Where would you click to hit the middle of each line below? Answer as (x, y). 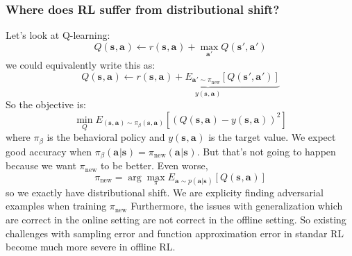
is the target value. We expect (272, 137)
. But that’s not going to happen (266, 151)
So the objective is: (46, 104)
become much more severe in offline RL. (91, 247)
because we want (41, 165)
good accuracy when (49, 151)
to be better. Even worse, (154, 165)
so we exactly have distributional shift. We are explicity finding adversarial (165, 192)
